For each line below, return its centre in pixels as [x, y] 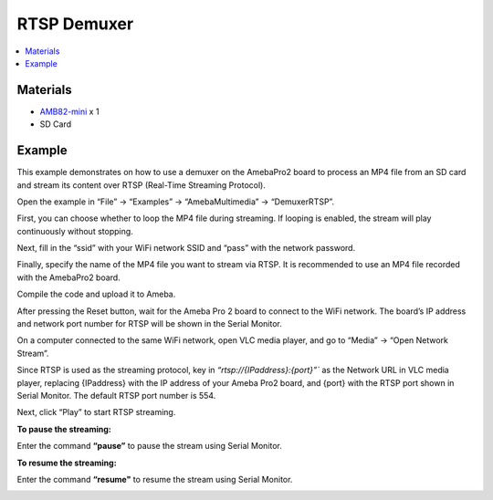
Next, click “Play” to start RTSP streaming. [96, 412]
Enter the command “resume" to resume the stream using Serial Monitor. [155, 479]
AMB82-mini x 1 [69, 111]
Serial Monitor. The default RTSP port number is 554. [116, 396]
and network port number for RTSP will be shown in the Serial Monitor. [149, 324]
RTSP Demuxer [75, 24]
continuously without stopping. [75, 231]
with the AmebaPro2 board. [68, 277]
